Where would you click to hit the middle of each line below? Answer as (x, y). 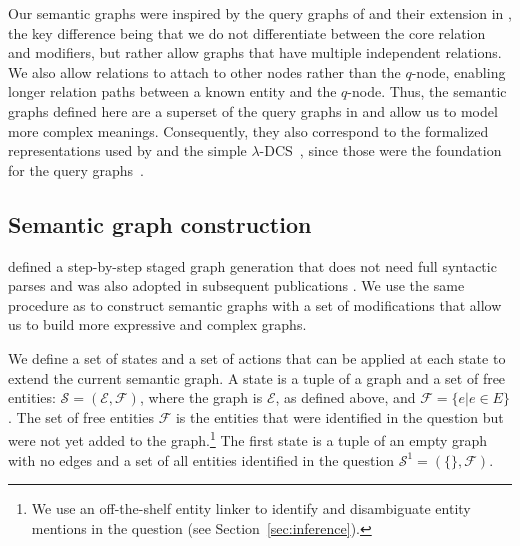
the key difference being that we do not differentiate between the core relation (247, 32)
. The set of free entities (81, 416)
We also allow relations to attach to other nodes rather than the (204, 71)
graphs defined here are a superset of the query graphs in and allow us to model (253, 110)
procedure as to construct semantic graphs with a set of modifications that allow (255, 304)
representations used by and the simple (127, 150)
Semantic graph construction (160, 223)
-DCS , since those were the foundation (380, 150)
